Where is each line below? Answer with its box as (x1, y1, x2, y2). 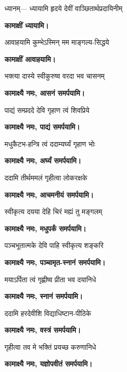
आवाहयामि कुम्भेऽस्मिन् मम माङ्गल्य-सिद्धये (5, 37, 109, 47)
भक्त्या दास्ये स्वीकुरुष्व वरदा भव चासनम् (5, 71, 105, 81)
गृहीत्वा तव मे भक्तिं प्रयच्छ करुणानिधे (5, 341, 96, 352)
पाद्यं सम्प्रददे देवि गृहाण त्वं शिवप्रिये (5, 104, 89, 115)
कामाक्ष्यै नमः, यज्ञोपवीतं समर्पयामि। (5, 358, 92, 369)
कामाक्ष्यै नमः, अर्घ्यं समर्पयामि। (5, 155, 81, 166)
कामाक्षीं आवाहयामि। (5, 53, 56, 64)
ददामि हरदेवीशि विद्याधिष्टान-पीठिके (5, 307, 91, 318)
